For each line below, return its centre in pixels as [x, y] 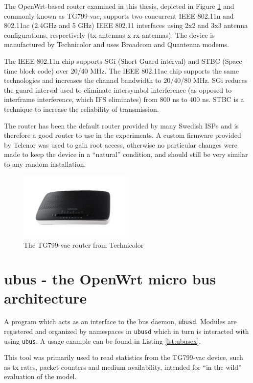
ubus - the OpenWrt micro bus [110, 279]
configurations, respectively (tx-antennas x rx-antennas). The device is [109, 35]
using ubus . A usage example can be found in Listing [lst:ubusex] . [103, 341]
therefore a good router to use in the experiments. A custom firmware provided [123, 135]
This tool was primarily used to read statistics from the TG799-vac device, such [124, 357]
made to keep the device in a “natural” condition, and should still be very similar [126, 154]
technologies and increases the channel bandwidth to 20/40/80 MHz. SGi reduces [126, 80]
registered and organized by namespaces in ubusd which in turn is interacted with [126, 331]
